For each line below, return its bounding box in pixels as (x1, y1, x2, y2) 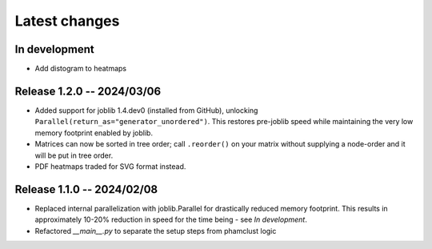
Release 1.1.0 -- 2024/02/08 (14, 183, 158, 196)
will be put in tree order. (34, 151, 114, 160)
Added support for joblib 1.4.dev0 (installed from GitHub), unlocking (34, 105, 258, 115)
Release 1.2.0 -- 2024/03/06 (14, 84, 162, 98)
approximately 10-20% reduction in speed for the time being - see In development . (34, 215, 307, 224)
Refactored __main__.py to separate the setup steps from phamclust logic (34, 226, 277, 235)
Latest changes (14, 12, 120, 30)
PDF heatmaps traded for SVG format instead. (34, 161, 186, 171)
